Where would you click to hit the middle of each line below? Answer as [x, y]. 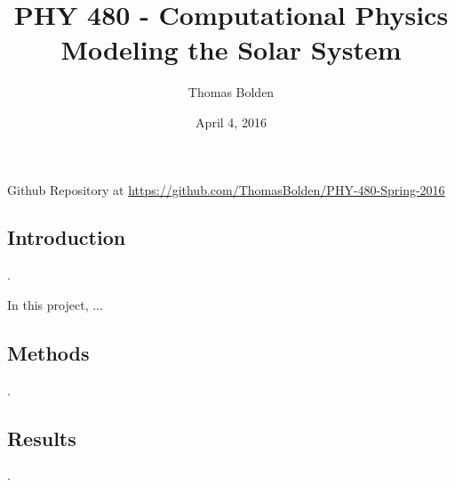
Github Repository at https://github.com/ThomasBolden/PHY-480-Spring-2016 [226, 189]
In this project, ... [55, 304]
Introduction [67, 237]
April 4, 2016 [231, 122]
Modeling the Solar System [231, 49]
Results [42, 438]
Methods [48, 352]
